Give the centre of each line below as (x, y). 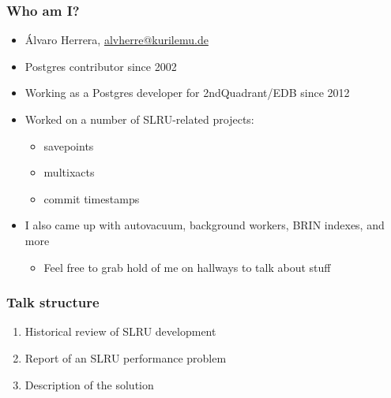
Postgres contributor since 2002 (101, 66)
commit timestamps (92, 198)
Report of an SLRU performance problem (126, 357)
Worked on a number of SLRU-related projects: (139, 119)
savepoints (69, 145)
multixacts (69, 172)
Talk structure (53, 302)
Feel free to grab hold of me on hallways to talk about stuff (187, 267)
